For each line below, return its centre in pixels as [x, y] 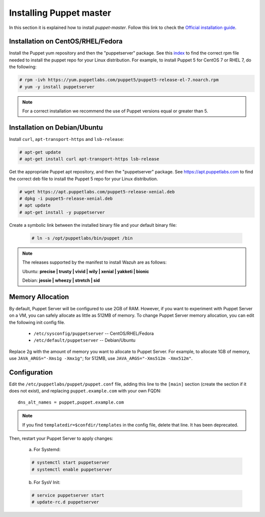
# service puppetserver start [68, 495]
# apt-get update [40, 152]
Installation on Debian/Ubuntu [56, 127]
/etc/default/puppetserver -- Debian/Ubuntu [85, 340]
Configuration [31, 372]
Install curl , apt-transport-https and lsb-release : [66, 139]
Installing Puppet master [60, 13]
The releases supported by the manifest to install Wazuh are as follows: [94, 262]
